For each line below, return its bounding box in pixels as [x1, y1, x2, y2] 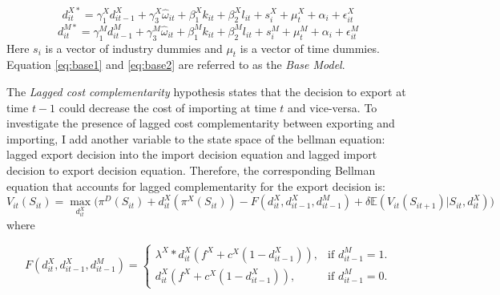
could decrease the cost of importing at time [58, 99, 276, 115]
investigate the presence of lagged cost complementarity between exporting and [6, 115, 395, 131]
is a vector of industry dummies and [45, 39, 223, 56]
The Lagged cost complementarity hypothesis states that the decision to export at [6, 83, 406, 99]
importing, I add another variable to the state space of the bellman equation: [6, 130, 385, 147]
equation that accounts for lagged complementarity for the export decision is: [6, 177, 385, 194]
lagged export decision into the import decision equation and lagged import [6, 146, 377, 163]
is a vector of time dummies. [240, 39, 380, 56]
